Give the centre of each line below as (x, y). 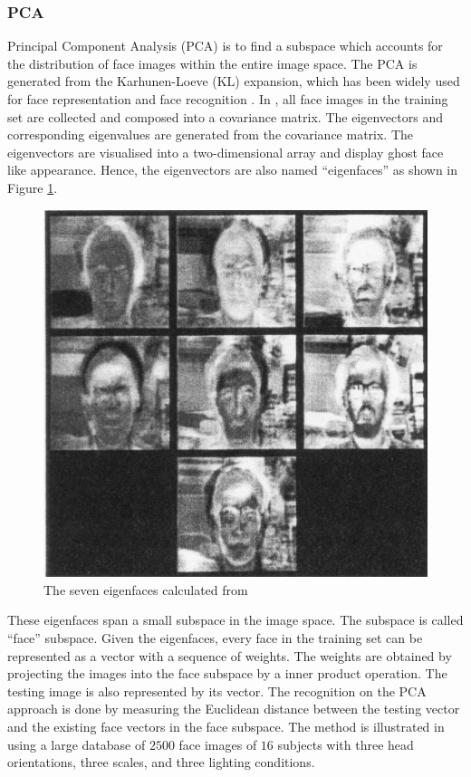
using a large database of (77, 744)
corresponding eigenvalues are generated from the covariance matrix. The (211, 134)
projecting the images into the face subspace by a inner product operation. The (227, 673)
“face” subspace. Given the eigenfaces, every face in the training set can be (215, 638)
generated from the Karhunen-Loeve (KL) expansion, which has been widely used (234, 81)
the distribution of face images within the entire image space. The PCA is (212, 63)
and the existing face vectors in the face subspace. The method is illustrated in (226, 727)
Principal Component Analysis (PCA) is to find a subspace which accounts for (225, 46)
